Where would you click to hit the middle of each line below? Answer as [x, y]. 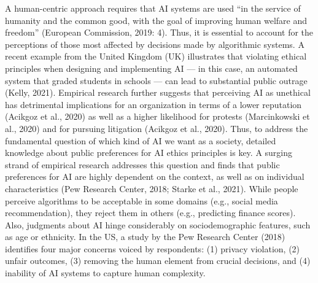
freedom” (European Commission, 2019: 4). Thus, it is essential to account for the [159, 32]
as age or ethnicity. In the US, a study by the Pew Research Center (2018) [145, 237]
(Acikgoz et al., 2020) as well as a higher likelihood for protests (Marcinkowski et [157, 116]
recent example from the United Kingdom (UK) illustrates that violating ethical [156, 56]
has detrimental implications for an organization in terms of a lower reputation [153, 104]
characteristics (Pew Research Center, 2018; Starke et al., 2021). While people [152, 188]
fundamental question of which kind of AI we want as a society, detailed [141, 140]
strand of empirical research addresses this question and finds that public [142, 164]
